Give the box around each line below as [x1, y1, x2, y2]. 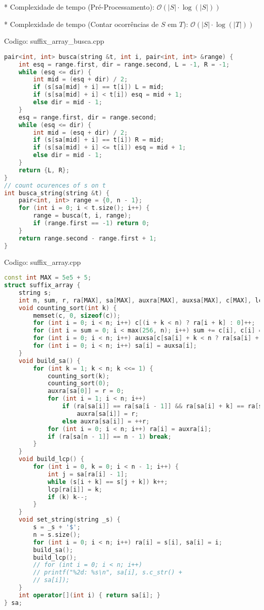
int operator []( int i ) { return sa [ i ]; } [18, 591, 161, 599]
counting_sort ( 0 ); [47, 380, 110, 387]
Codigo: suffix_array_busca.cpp [4, 36, 105, 46]
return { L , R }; [18, 166, 70, 174]
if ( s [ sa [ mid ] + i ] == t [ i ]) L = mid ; [33, 83, 164, 91]
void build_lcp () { [18, 455, 84, 463]
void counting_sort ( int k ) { [18, 304, 117, 312]
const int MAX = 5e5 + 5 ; [4, 274, 91, 282]
